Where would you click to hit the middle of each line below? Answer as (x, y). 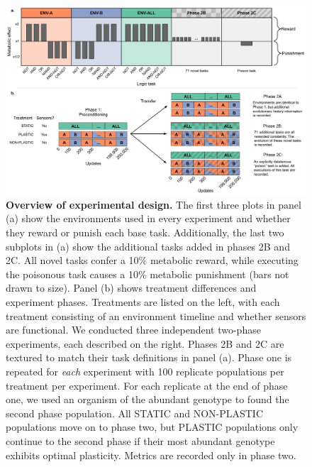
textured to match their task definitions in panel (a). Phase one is (149, 357)
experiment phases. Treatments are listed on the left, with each (143, 301)
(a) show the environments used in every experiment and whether (148, 218)
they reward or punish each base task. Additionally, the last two (145, 232)
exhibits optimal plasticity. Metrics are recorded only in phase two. (151, 455)
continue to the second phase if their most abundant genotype (140, 440)
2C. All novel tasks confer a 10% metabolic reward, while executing (152, 260)
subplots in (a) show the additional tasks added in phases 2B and (148, 246)
